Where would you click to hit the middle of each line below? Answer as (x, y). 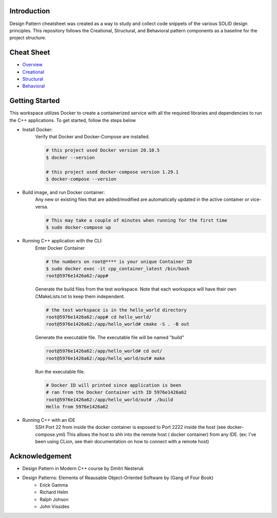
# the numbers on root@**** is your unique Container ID (119, 262)
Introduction (30, 11)
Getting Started (35, 101)
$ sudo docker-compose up (78, 227)
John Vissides (55, 506)
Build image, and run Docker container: (64, 192)
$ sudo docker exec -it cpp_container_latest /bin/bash (118, 268)
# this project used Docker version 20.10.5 (103, 150)
